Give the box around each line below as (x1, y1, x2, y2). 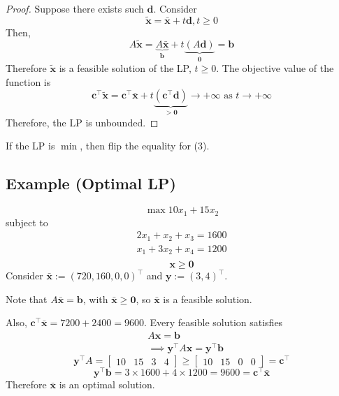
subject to (6, 214, 48, 229)
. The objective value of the (216, 61, 334, 75)
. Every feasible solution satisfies (143, 315, 283, 330)
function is (6, 74, 51, 89)
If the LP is (6, 138, 55, 153)
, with (82, 291, 108, 306)
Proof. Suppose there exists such (6, 1, 144, 15)
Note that (6, 291, 48, 306)
